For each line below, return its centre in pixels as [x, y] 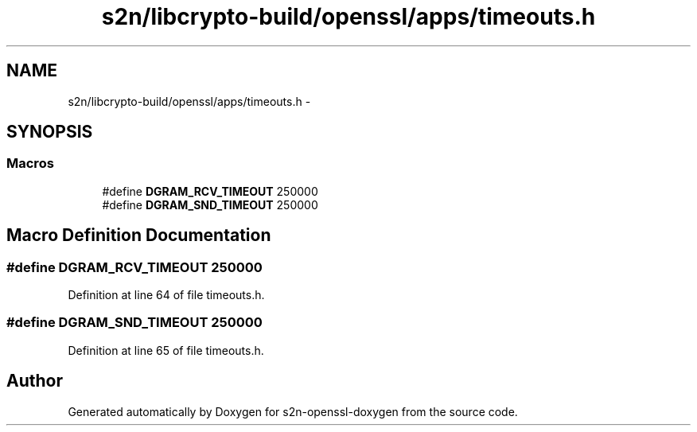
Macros [30, 163]
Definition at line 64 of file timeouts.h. [166, 295]
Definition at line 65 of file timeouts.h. [166, 350]
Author [35, 381]
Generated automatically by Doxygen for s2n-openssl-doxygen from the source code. [293, 411]
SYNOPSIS [50, 132]
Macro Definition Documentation [139, 235]
